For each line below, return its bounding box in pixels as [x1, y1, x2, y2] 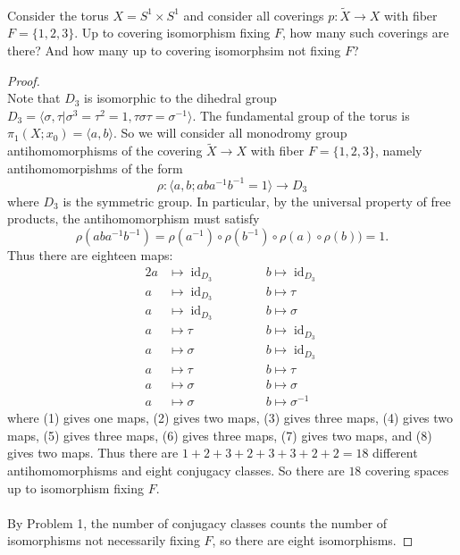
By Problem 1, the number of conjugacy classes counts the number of [7, 513, 388, 532]
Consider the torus [7, 5, 109, 24]
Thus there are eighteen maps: [7, 246, 173, 265]
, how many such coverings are [282, 23, 449, 42]
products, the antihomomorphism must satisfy [7, 209, 260, 228]
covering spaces [365, 461, 449, 480]
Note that [7, 88, 61, 107]
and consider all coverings [183, 5, 324, 24]
